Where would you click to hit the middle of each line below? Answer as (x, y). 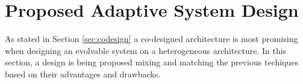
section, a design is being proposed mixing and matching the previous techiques (152, 62)
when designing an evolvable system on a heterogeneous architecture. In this (146, 50)
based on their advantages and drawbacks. (83, 73)
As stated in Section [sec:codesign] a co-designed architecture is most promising (151, 39)
